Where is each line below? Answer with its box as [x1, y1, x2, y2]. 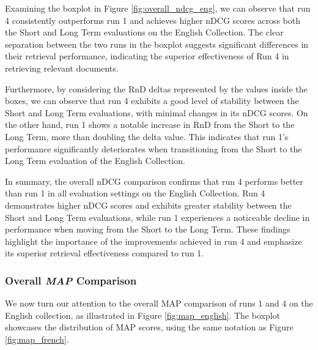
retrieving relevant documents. [5, 61, 119, 74]
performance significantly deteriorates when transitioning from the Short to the [5, 142, 302, 155]
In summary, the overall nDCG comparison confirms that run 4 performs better [5, 174, 303, 187]
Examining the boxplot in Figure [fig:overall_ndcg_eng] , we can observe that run [5, 2, 311, 14]
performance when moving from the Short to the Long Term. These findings [5, 223, 290, 236]
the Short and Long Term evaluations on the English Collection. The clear [5, 26, 284, 39]
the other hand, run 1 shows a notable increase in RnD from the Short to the [5, 118, 295, 131]
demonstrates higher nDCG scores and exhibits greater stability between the [5, 198, 292, 211]
